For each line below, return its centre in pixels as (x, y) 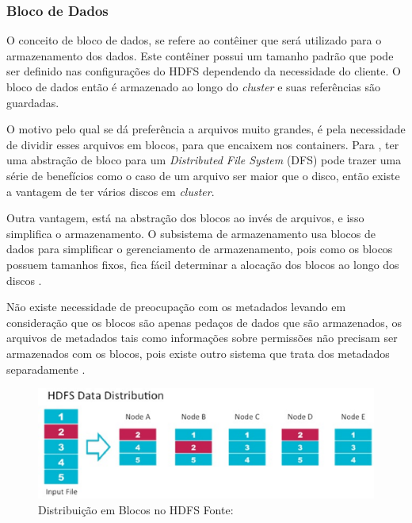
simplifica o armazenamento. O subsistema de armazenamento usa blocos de (191, 233)
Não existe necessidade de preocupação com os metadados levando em (176, 307)
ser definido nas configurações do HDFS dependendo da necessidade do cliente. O (204, 71)
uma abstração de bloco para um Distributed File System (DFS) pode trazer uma (204, 160)
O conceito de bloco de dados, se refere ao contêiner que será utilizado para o (194, 40)
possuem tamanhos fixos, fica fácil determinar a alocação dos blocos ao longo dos (203, 264)
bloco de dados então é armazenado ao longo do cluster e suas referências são (193, 87)
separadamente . (46, 369)
